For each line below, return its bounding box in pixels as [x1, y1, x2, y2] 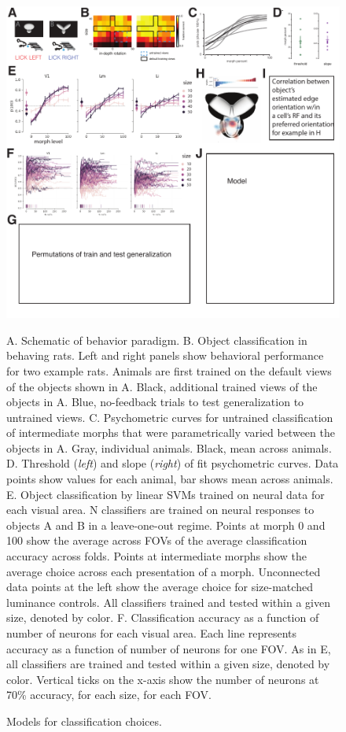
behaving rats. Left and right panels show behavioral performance [6, 347, 324, 364]
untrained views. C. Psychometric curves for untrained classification [6, 409, 333, 425]
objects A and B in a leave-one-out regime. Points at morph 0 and [6, 516, 326, 533]
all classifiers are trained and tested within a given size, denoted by [6, 656, 330, 672]
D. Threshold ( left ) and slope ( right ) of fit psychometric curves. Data [6, 455, 339, 471]
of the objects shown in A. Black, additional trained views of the [6, 378, 318, 394]
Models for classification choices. [6, 712, 162, 729]
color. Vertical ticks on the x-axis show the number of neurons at [6, 671, 319, 687]
